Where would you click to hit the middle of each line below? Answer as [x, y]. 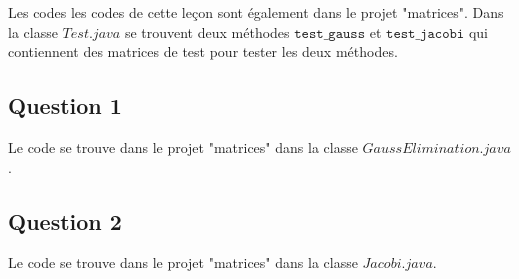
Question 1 [65, 105]
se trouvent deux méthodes [207, 31]
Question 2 [65, 220]
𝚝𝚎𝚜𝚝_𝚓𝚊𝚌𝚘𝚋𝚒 [425, 33]
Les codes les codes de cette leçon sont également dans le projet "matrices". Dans [256, 12]
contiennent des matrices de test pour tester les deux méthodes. [203, 51]
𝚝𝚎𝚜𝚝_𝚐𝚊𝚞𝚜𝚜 [330, 33]
